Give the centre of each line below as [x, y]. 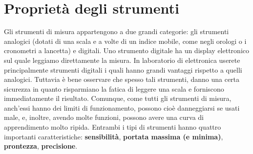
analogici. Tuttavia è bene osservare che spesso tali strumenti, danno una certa [122, 79]
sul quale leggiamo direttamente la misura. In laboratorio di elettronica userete [122, 60]
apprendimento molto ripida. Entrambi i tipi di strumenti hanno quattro [113, 127]
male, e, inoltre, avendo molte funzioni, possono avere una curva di [104, 117]
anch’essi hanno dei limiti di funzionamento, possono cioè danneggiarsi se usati [122, 107]
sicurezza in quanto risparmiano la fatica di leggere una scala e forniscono [114, 88]
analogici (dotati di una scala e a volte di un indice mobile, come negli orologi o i [125, 41]
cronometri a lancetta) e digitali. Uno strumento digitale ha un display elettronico [126, 50]
